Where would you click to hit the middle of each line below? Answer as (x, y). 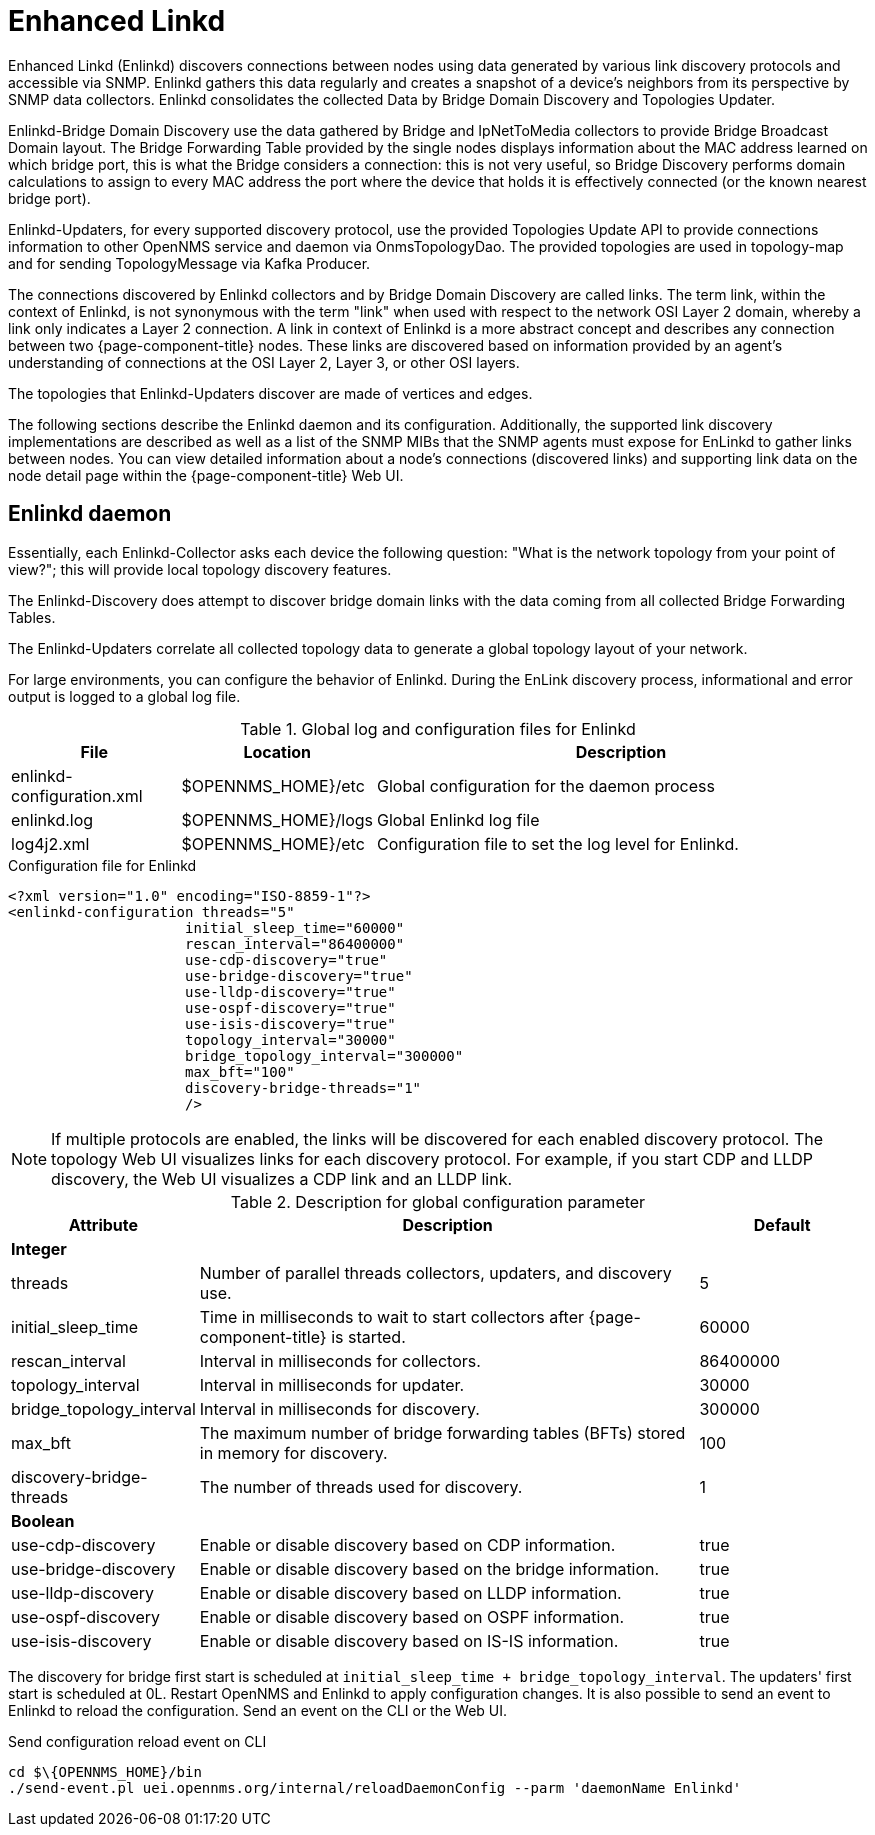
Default (782, 1224)
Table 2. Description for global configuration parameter (438, 1201)
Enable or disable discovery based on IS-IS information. (409, 1640)
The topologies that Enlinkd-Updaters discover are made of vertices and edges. (270, 393)
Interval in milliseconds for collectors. (340, 1360)
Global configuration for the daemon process (545, 785)
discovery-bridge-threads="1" (303, 1087)
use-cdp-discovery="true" (286, 959)
